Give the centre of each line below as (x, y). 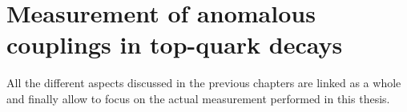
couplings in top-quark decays (175, 44)
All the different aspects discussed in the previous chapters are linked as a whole (204, 83)
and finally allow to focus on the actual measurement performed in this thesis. (198, 98)
